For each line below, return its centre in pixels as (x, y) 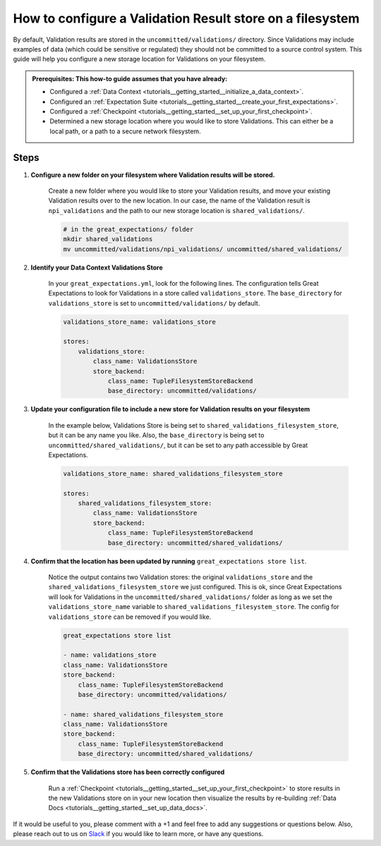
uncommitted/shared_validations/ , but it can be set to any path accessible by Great (178, 445)
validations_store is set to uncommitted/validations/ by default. (154, 303)
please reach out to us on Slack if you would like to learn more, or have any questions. (138, 834)
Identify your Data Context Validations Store (97, 267)
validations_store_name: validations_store (140, 322)
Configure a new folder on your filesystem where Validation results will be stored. (153, 175)
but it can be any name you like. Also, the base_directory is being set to (156, 435)
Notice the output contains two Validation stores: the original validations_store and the (181, 577)
